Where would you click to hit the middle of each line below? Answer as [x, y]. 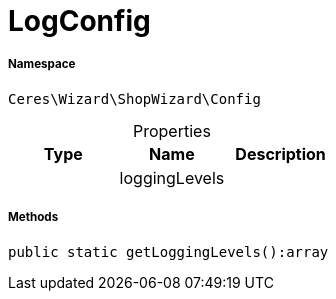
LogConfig [79, 21]
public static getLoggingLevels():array [168, 251]
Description [280, 153]
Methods [33, 217]
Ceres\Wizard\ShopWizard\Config [134, 98]
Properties [172, 130]
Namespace [42, 64]
